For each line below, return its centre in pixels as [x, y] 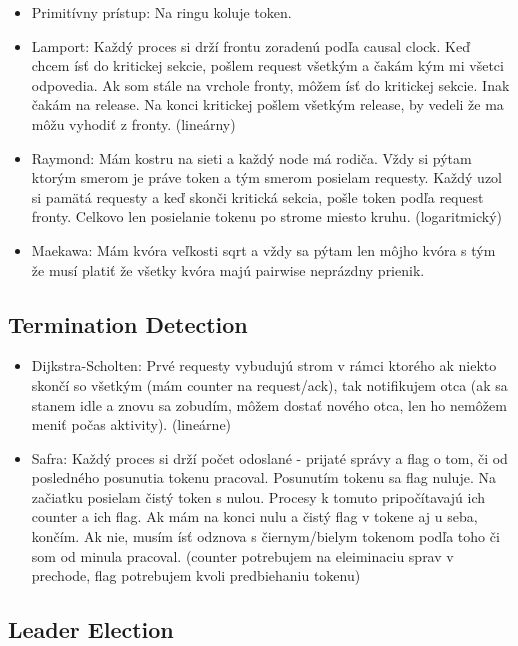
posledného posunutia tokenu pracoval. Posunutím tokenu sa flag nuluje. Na [263, 477]
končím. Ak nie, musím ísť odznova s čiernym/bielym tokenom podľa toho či [265, 536]
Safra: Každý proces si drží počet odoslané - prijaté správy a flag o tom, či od [269, 457]
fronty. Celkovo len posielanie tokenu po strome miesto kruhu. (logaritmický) [266, 216]
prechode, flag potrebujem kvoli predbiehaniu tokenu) [196, 575]
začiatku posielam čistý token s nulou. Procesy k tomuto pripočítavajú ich [258, 496]
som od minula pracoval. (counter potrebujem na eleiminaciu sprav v [242, 555]
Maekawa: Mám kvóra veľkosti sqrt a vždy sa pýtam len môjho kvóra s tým [263, 249]
